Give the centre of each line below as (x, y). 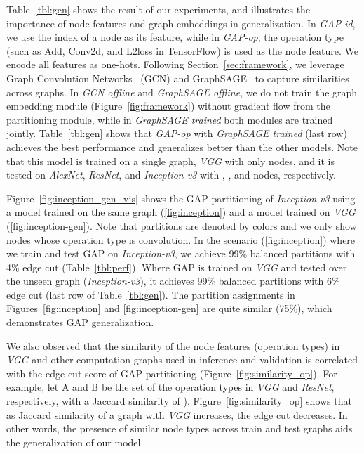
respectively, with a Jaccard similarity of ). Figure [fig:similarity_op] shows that (179, 401)
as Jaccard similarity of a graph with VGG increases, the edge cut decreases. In (177, 414)
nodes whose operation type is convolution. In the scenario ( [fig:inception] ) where (181, 239)
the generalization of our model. (75, 442)
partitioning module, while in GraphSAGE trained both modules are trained (170, 119)
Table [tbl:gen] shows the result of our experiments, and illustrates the (159, 9)
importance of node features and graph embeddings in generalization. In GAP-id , (181, 23)
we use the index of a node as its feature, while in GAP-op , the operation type (175, 37)
